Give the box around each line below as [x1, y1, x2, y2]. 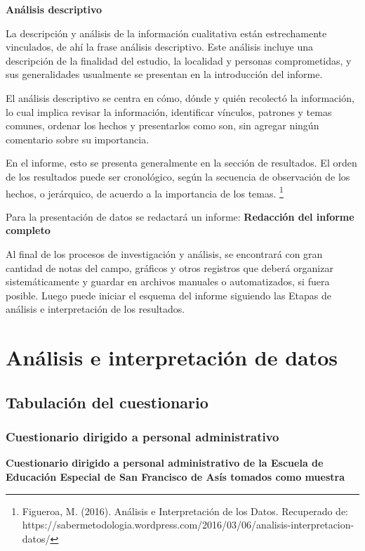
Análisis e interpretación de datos [6, 343, 338, 372]
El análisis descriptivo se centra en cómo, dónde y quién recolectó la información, [6, 90, 354, 105]
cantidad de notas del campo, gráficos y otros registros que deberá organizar [6, 260, 333, 275]
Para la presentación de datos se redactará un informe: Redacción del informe [6, 209, 354, 223]
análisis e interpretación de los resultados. [6, 302, 185, 316]
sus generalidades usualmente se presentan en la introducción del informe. [6, 67, 323, 82]
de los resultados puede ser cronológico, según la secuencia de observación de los [6, 169, 350, 183]
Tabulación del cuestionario [6, 391, 208, 413]
